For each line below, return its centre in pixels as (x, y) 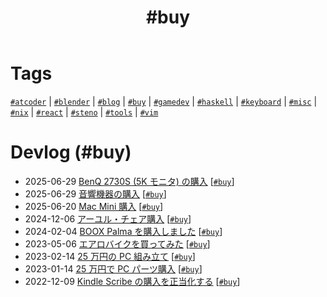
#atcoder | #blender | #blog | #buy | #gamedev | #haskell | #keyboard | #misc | (164, 101)
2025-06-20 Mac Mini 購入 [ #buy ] (94, 206)
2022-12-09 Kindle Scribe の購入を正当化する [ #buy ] (132, 281)
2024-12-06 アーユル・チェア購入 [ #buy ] (108, 218)
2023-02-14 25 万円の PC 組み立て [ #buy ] (110, 256)
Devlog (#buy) (71, 152)
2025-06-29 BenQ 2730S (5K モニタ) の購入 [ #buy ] (129, 181)
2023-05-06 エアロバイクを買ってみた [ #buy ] (117, 243)
